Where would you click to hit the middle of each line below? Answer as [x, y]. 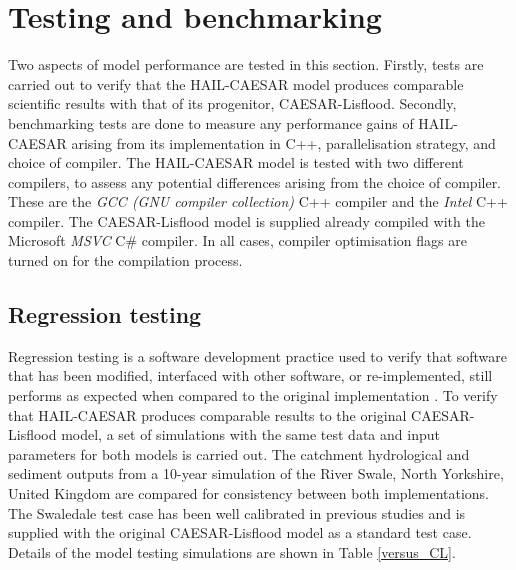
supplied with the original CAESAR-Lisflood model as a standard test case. [240, 532]
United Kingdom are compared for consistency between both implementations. [249, 493]
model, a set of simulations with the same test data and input [250, 434]
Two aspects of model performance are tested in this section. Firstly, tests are [246, 64]
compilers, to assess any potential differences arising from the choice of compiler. [255, 181]
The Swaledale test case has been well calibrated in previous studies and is [237, 512]
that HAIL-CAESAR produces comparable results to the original [207, 414]
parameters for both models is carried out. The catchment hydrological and [239, 453]
